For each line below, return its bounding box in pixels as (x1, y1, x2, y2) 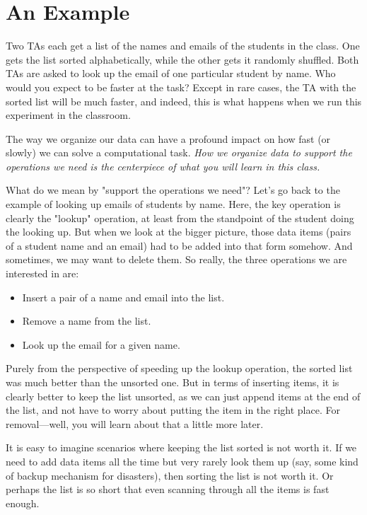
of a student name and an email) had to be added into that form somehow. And (6, 238, 353, 253)
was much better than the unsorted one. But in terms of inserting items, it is (6, 375, 339, 389)
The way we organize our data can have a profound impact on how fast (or (6, 131, 331, 146)
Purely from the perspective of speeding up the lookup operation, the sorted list (6, 361, 353, 376)
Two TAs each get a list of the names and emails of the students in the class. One (6, 38, 360, 53)
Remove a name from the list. (22, 313, 151, 328)
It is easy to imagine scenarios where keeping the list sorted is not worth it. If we (6, 440, 357, 455)
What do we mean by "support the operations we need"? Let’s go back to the (6, 183, 340, 197)
